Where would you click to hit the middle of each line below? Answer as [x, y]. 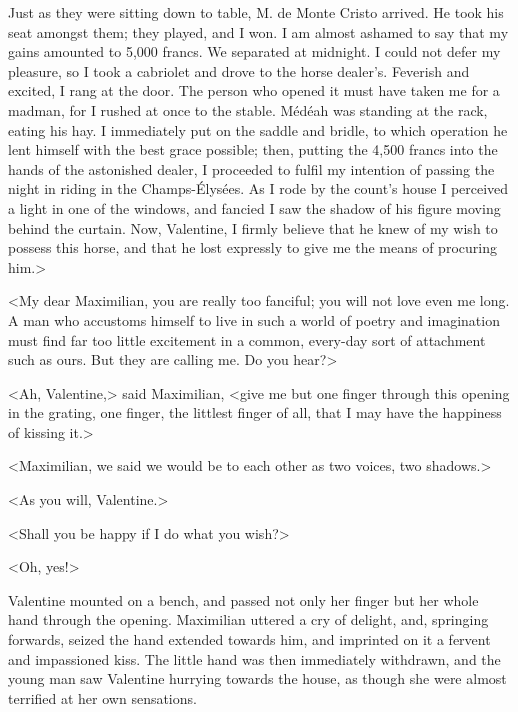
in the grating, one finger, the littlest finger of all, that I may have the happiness [255, 412]
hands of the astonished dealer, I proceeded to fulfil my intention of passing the [251, 168]
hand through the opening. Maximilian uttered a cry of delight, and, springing [248, 619]
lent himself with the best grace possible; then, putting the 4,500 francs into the [253, 149]
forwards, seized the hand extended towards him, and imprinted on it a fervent [249, 639]
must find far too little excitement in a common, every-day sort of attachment [247, 339]
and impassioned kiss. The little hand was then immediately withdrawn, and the [254, 658]
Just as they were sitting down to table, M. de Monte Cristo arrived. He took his [256, 12]
